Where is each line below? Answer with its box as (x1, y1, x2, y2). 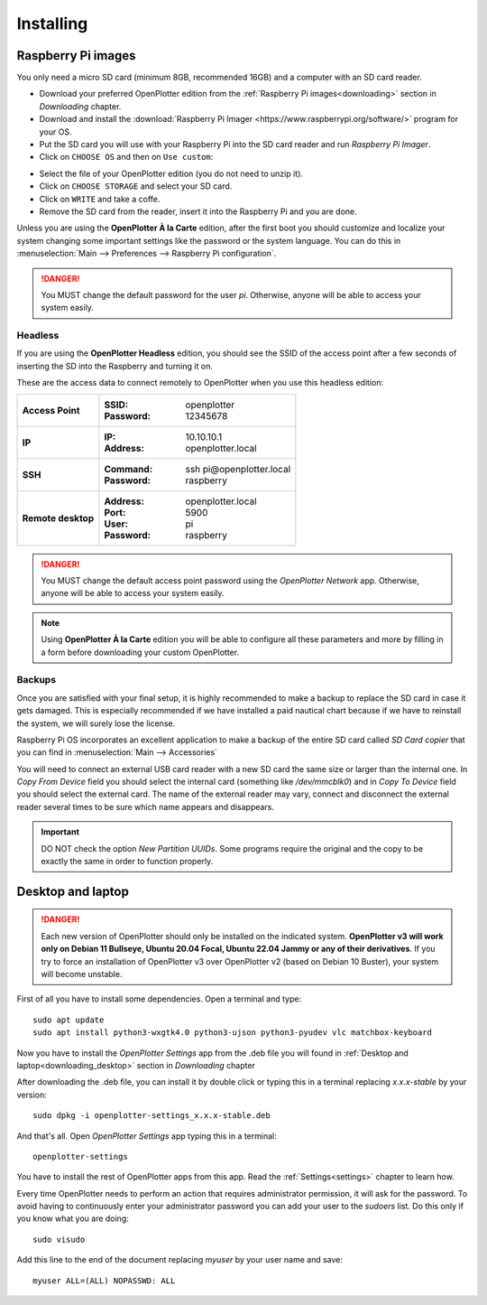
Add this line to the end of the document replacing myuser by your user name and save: (16, 1254, 343, 1265)
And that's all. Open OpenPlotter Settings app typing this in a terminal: (16, 1130, 277, 1142)
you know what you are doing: (16, 1213, 130, 1224)
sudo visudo (32, 1234, 86, 1244)
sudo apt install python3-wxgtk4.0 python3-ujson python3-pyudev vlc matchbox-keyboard (32, 1028, 433, 1038)
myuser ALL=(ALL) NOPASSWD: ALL (32, 1275, 176, 1286)
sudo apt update (32, 1014, 105, 1025)
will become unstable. (41, 968, 123, 979)
